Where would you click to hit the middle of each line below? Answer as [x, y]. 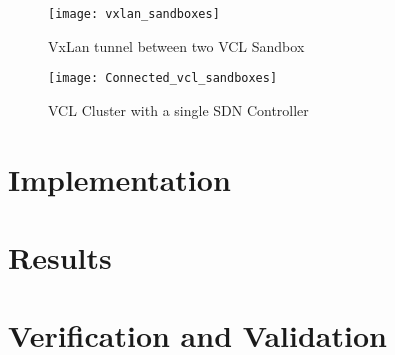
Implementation [119, 178]
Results [60, 257]
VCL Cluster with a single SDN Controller [178, 109]
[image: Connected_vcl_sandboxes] [163, 78]
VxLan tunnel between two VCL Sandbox [176, 45]
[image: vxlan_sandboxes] [134, 14]
